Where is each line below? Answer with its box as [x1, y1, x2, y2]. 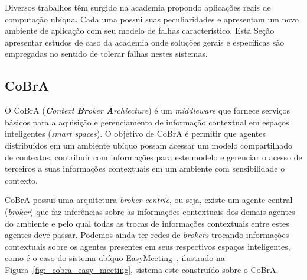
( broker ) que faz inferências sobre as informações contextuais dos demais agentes [5, 205, 295, 217]
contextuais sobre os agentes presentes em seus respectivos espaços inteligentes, [5, 240, 290, 252]
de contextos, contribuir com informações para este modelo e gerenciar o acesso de [5, 150, 302, 163]
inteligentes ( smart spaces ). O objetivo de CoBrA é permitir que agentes [5, 127, 266, 140]
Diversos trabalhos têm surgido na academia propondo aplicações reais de [5, 1, 271, 13]
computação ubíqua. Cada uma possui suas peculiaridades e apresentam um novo [5, 12, 299, 25]
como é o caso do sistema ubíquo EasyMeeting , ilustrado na [5, 252, 225, 264]
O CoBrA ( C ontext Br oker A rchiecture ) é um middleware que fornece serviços [5, 104, 290, 117]
